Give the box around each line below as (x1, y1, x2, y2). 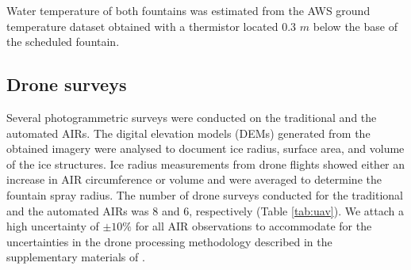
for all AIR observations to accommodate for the (135, 218, 372, 234)
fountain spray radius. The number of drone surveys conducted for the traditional (6, 186, 403, 203)
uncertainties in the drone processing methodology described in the (6, 233, 332, 249)
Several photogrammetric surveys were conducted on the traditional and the (6, 108, 377, 125)
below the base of (313, 17, 398, 34)
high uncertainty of (6, 218, 99, 234)
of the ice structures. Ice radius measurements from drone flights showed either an (6, 155, 405, 172)
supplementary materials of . (6, 249, 145, 265)
